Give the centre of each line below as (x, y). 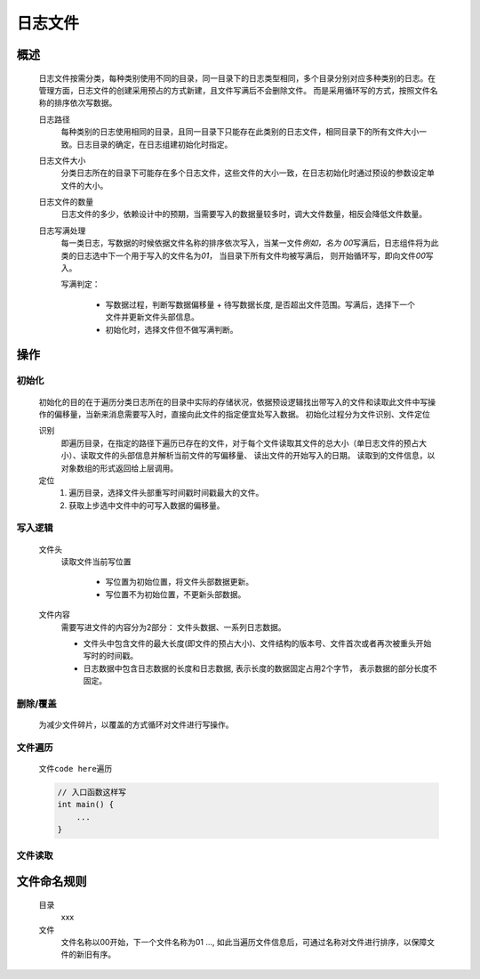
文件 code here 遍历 (76, 769)
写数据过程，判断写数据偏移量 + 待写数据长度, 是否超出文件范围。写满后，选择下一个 (260, 304)
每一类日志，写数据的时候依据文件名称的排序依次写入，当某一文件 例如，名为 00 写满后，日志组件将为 (246, 243)
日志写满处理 (62, 231)
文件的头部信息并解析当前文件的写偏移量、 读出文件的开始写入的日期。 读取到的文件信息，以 (265, 456)
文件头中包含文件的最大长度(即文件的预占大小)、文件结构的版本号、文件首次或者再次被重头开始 (257, 643)
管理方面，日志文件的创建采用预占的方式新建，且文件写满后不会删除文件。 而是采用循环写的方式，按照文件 (234, 90)
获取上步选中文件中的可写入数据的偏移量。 (147, 505)
